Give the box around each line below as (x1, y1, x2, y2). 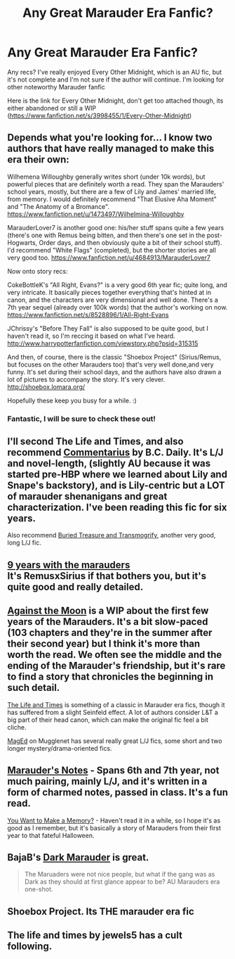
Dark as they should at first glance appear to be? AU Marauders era (24, 877, 220, 886)
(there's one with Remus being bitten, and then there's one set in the (7, 231, 206, 239)
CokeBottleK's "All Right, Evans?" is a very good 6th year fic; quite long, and (7, 280, 228, 289)
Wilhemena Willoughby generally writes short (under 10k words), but (7, 172, 206, 181)
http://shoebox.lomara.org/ (7, 382, 86, 391)
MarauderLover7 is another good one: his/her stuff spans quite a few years (7, 223, 224, 231)
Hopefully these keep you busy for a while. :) (7, 396, 137, 405)
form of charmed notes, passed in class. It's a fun (7, 787, 229, 799)
